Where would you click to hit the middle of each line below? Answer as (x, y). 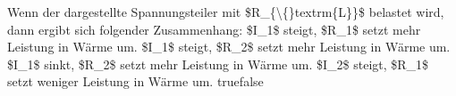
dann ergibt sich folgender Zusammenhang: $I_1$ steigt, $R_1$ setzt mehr (214, 29)
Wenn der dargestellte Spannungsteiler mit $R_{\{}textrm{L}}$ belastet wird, (226, 12)
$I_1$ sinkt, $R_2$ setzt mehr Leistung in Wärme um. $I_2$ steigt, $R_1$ (218, 64)
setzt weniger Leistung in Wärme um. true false (135, 81)
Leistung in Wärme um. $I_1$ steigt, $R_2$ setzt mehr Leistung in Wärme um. (229, 47)
